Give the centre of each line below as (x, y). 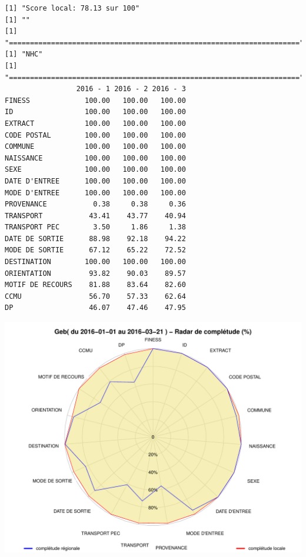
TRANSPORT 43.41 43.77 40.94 (95, 216)
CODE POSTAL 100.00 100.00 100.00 (95, 135)
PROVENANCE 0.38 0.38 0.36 (95, 204)
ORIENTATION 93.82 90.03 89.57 (95, 273)
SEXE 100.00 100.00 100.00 (95, 170)
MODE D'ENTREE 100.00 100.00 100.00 (95, 193)
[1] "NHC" (24, 54)
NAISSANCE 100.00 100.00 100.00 (95, 158)
